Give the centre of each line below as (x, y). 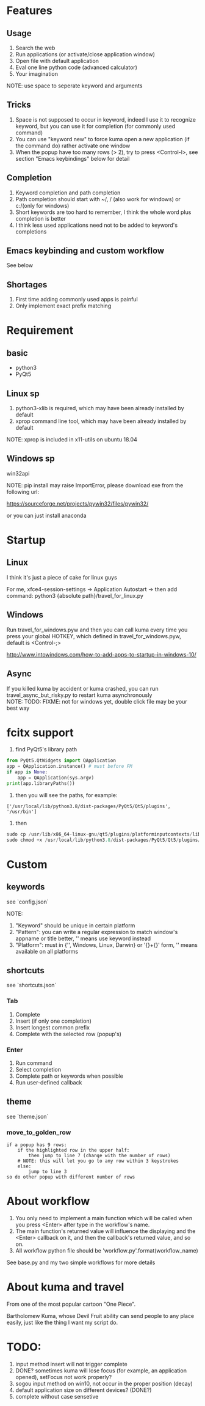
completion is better (41, 218)
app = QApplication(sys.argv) (56, 778)
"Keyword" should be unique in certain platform (75, 925)
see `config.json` (27, 902)
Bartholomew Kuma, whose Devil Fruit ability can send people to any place (100, 1316)
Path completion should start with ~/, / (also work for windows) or (98, 199)
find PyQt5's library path (46, 749)
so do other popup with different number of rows (71, 1177)
